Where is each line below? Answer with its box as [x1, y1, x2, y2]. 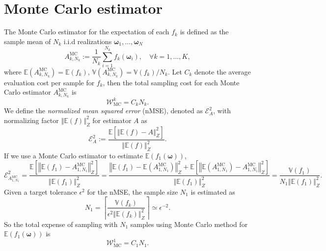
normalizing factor [4, 115, 59, 125]
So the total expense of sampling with [4, 219, 118, 229]
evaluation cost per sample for [4, 77, 95, 87]
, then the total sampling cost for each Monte [103, 77, 240, 87]
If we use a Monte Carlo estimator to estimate [4, 150, 143, 160]
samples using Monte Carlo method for [130, 219, 248, 229]
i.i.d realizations [63, 36, 112, 46]
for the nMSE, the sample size [87, 186, 178, 197]
